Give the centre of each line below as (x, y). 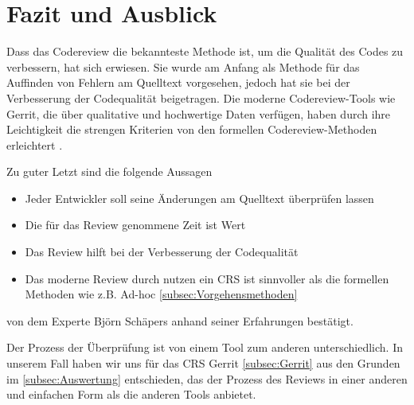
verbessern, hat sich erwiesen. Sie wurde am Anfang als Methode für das (183, 66)
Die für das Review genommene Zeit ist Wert (135, 225)
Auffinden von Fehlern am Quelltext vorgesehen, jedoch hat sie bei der (178, 82)
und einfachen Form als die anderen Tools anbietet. (131, 394)
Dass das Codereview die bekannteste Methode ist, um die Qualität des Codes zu (205, 51)
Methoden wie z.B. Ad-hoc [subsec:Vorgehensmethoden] (161, 294)
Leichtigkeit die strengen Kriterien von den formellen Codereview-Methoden (192, 129)
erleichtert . (35, 144)
